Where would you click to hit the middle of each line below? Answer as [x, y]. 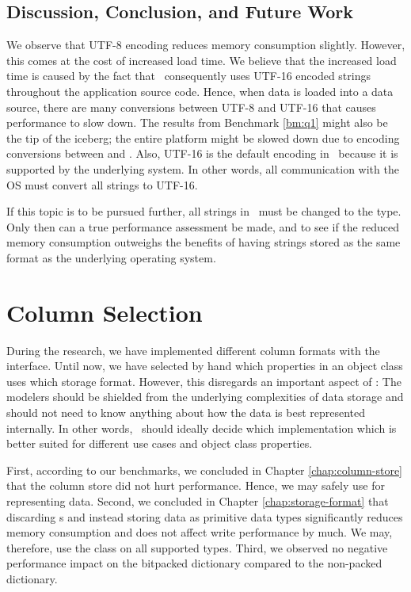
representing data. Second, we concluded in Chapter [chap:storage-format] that [198, 500]
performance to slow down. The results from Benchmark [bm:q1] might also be [197, 122]
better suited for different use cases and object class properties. [160, 443]
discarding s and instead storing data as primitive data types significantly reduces [205, 516]
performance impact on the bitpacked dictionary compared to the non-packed [194, 563]
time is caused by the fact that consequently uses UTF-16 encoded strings [188, 76]
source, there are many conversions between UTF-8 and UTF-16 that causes [191, 107]
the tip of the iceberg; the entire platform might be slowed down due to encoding [203, 137]
